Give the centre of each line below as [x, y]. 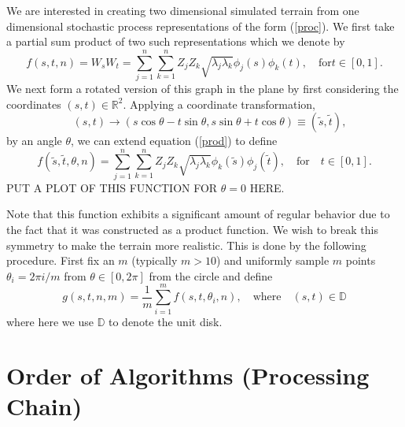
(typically [155, 260]
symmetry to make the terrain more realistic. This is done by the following [186, 245]
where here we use [50, 321]
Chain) [44, 406]
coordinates [34, 104]
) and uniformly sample [272, 260]
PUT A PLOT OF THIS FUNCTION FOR [112, 187]
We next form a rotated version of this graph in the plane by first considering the [202, 88]
